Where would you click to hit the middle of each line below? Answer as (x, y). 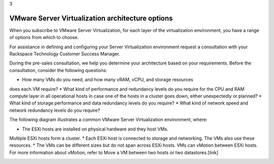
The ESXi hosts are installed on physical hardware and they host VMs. (95, 129)
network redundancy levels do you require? (55, 110)
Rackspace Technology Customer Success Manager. (65, 54)
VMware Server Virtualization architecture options (91, 18)
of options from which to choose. (44, 38)
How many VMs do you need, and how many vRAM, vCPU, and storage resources (108, 80)
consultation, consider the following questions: (58, 70)
